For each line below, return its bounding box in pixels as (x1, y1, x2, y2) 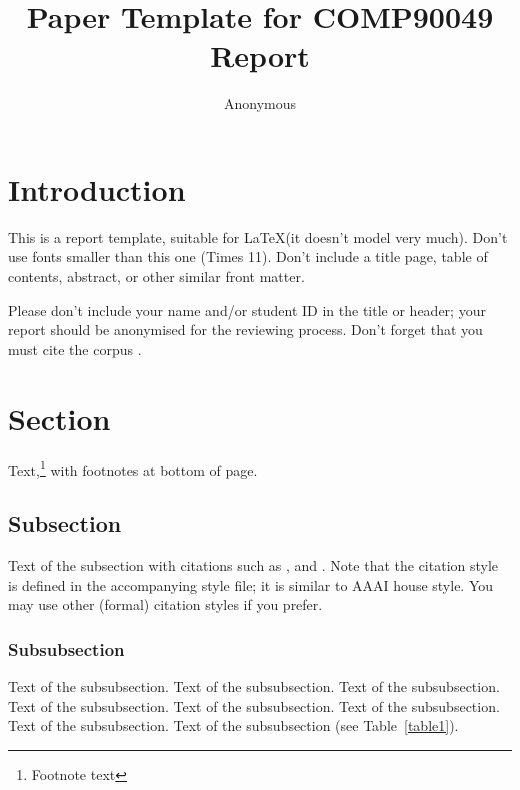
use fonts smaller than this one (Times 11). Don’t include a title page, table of (8, 246, 488, 267)
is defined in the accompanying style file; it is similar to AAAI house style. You (8, 574, 494, 595)
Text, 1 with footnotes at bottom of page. (8, 456, 258, 480)
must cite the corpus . (8, 338, 142, 359)
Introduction (8, 168, 186, 209)
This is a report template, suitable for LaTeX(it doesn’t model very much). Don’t (8, 226, 508, 247)
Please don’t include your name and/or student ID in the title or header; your (8, 299, 486, 320)
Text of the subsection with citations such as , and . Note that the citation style (8, 554, 499, 575)
